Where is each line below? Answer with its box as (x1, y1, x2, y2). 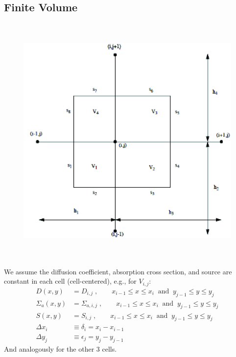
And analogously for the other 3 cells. (4, 343, 117, 354)
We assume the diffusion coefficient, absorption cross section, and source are (4, 266, 232, 276)
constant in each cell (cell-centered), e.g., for (4, 276, 137, 286)
